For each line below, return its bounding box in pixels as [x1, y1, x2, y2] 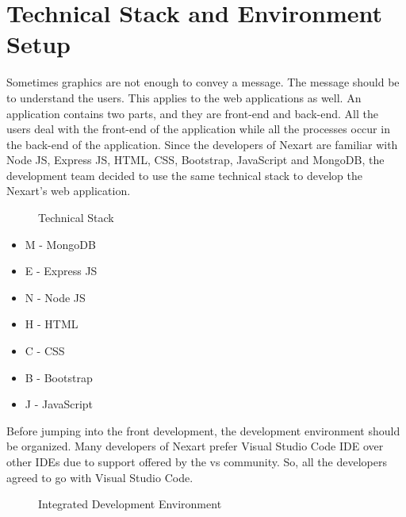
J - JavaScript [25, 396, 94, 412]
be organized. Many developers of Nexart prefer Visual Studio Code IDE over [6, 438, 384, 454]
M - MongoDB [25, 236, 96, 252]
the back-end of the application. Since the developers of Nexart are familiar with [6, 136, 398, 152]
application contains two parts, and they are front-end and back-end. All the [6, 105, 378, 121]
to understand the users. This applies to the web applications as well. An [6, 89, 362, 105]
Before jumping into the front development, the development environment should [6, 422, 400, 438]
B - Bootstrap [25, 369, 93, 385]
